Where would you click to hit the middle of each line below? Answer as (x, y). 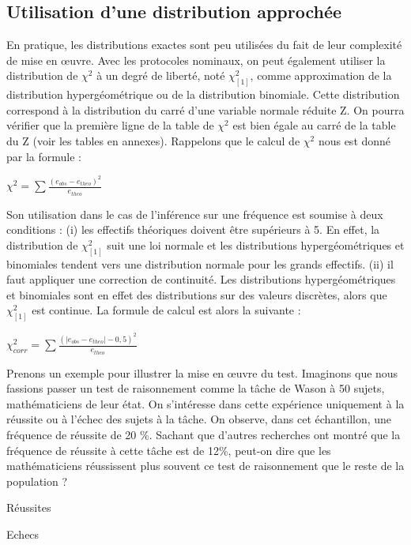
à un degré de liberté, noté (161, 75)
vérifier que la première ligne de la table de (110, 125)
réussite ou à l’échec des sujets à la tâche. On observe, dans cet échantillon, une (199, 419)
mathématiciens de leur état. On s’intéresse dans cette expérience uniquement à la (205, 403)
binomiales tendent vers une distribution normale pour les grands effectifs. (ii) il (200, 263)
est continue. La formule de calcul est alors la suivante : (166, 310)
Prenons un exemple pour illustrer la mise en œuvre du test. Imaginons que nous (202, 372)
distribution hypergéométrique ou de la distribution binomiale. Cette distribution (203, 94)
